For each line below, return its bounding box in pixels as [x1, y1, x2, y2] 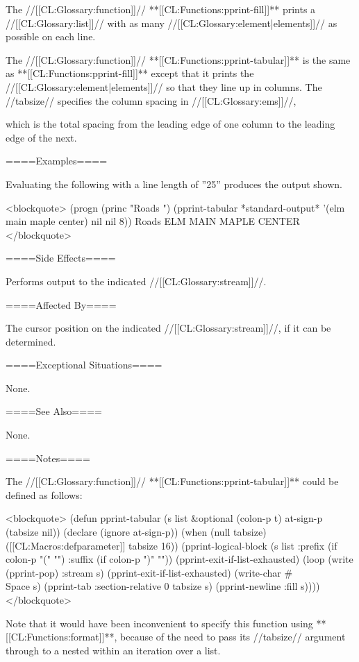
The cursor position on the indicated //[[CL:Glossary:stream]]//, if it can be [6, 321, 331, 335]
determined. [6, 334, 56, 348]
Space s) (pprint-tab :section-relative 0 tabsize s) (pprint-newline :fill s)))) [6, 579, 320, 593]
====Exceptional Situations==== [6, 357, 162, 372]
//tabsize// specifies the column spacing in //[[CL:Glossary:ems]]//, [6, 93, 297, 108]
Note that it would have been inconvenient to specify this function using [6, 616, 313, 630]
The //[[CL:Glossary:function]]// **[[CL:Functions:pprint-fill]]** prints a [6, 2, 316, 16]
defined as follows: [6, 487, 83, 502]
